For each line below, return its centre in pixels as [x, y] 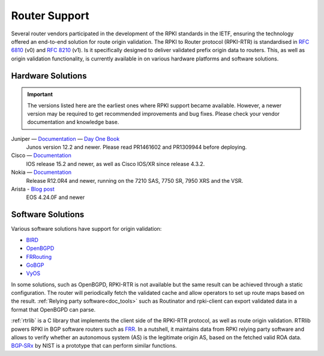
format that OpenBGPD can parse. [53, 309]
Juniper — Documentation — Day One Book [65, 138]
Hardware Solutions [49, 76]
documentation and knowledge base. [73, 122]
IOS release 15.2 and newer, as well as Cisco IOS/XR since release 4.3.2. [115, 164]
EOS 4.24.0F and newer [55, 197]
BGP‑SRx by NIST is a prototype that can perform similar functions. [94, 346]
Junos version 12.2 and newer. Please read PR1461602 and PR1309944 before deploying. [136, 147]
